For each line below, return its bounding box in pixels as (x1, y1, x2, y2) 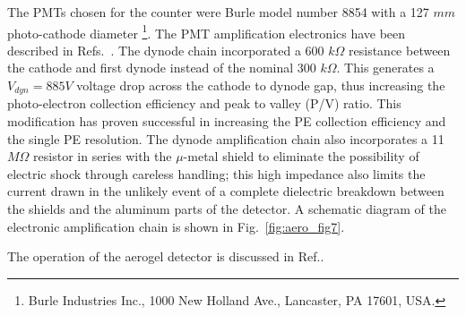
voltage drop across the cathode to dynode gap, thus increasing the (76, 76, 445, 95)
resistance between (349, 40, 451, 59)
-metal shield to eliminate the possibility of (183, 147, 419, 166)
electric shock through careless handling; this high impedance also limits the (7, 164, 426, 183)
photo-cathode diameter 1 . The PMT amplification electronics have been (7, 21, 406, 42)
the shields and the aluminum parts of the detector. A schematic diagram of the (7, 200, 447, 218)
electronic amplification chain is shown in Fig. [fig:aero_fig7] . (7, 217, 345, 235)
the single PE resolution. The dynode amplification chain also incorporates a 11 (7, 129, 444, 148)
